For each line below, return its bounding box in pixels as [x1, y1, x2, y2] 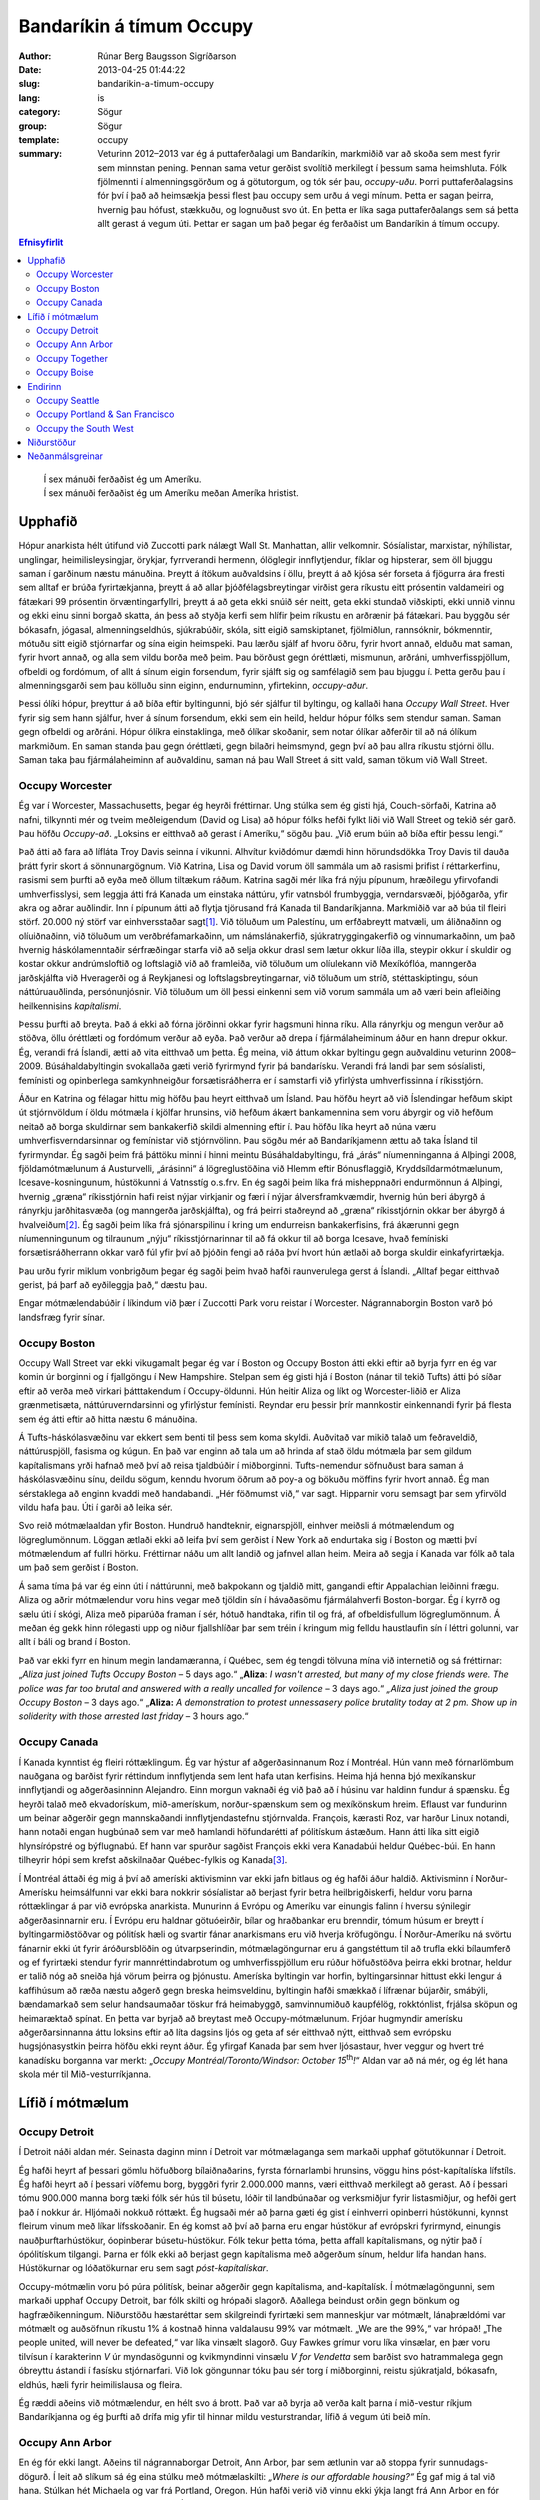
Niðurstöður [27, 436, 77, 449]
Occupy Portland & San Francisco [36, 408, 175, 420]
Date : [18, 63, 42, 75]
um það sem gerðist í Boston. [18, 1561, 139, 1574]
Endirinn [27, 380, 62, 392]
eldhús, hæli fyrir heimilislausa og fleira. [18, 2378, 183, 2390]
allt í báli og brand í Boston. [18, 1636, 131, 1648]
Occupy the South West [36, 422, 134, 434]
